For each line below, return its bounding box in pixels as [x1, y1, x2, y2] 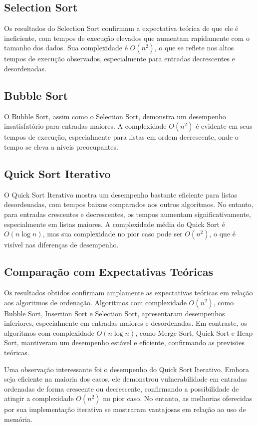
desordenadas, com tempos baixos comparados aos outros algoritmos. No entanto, [4, 199, 254, 210]
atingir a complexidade [4, 393, 74, 404]
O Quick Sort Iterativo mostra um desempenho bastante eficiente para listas [4, 189, 238, 200]
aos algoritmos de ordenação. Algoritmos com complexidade [4, 297, 187, 307]
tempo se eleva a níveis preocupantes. [4, 141, 118, 152]
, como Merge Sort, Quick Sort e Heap [135, 327, 253, 338]
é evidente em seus [196, 121, 253, 131]
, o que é [209, 228, 236, 239]
